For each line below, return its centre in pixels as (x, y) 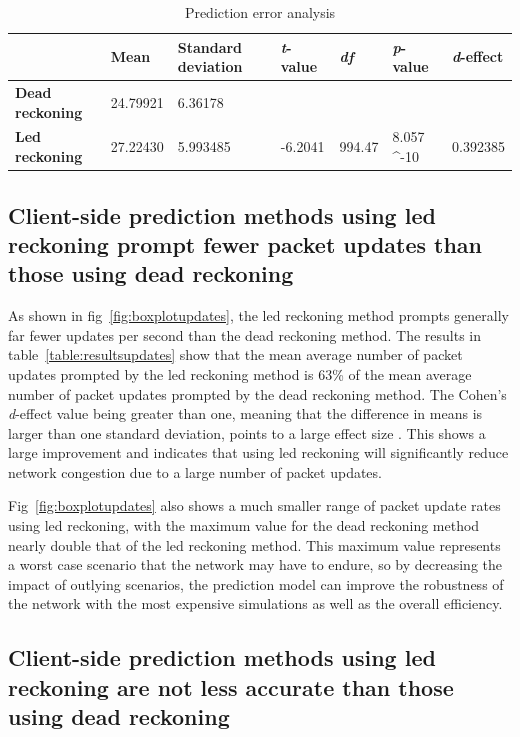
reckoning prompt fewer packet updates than (245, 243)
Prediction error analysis (260, 12)
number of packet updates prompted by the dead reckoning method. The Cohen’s (257, 393)
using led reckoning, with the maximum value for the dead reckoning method (244, 525)
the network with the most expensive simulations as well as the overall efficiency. (255, 603)
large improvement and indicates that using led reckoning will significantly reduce (258, 452)
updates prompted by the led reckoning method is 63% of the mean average (240, 373)
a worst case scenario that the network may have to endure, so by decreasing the (255, 564)
